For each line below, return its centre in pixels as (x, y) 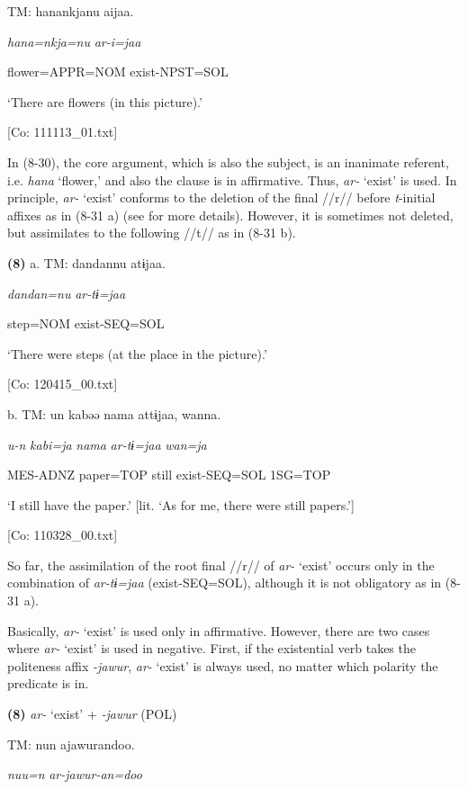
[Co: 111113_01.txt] (63, 132)
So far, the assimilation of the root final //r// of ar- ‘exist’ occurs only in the (221, 565)
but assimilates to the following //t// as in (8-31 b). (152, 233)
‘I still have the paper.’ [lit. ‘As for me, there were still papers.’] (181, 504)
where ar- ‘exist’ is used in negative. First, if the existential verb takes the (211, 648)
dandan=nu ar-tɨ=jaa (67, 293)
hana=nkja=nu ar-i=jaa (74, 41)
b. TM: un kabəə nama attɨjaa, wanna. (114, 413)
